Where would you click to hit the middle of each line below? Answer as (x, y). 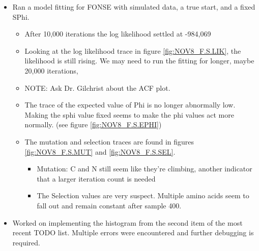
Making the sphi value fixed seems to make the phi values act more (129, 114)
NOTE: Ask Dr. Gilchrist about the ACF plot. (97, 87)
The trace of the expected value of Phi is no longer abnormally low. (130, 105)
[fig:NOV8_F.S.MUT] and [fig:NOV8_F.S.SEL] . (100, 151)
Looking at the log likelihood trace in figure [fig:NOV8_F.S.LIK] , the (133, 50)
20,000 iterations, (51, 70)
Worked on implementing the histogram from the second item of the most (127, 222)
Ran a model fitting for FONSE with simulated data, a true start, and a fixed (134, 7)
